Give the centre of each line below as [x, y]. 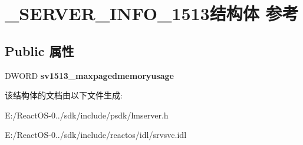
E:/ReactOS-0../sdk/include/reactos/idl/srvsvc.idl [96, 135]
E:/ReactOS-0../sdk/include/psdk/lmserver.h [87, 115]
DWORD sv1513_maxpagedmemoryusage [89, 75]
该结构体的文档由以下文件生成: [64, 95]
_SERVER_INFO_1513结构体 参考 [152, 13]
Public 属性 [39, 50]
